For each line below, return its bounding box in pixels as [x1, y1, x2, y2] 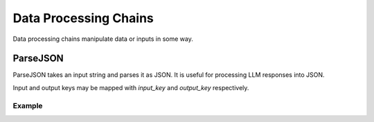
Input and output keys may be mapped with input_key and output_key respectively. [12, 83, 249, 91]
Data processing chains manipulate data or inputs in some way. [12, 35, 194, 43]
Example [12, 101, 43, 110]
